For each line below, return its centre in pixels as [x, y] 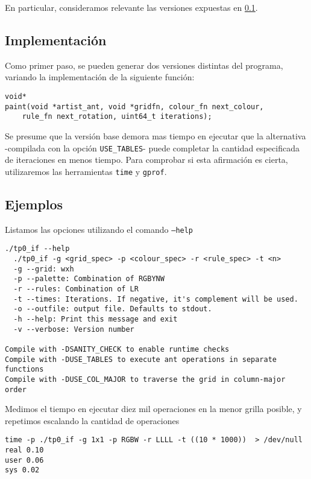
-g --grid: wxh [44, 269]
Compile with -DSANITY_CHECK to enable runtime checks [117, 349]
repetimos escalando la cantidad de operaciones [92, 420]
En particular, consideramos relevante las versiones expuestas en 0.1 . [131, 7]
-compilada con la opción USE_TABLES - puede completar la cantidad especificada [152, 148]
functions [24, 370]
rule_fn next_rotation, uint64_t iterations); [117, 117]
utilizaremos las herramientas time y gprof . [86, 171]
